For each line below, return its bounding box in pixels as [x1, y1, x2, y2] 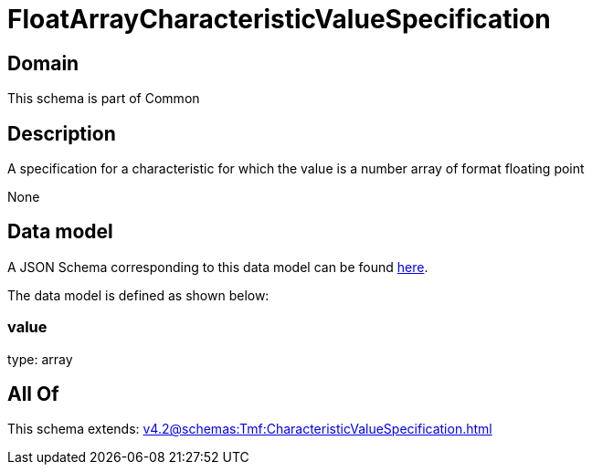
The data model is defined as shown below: [7, 287, 270, 303]
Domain [7, 51, 79, 75]
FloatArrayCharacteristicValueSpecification [7, 4, 551, 35]
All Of [7, 383, 59, 406]
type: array [7, 351, 73, 367]
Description [7, 121, 116, 145]
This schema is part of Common [7, 90, 200, 107]
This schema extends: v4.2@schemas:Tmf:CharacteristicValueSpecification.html [7, 421, 492, 437]
